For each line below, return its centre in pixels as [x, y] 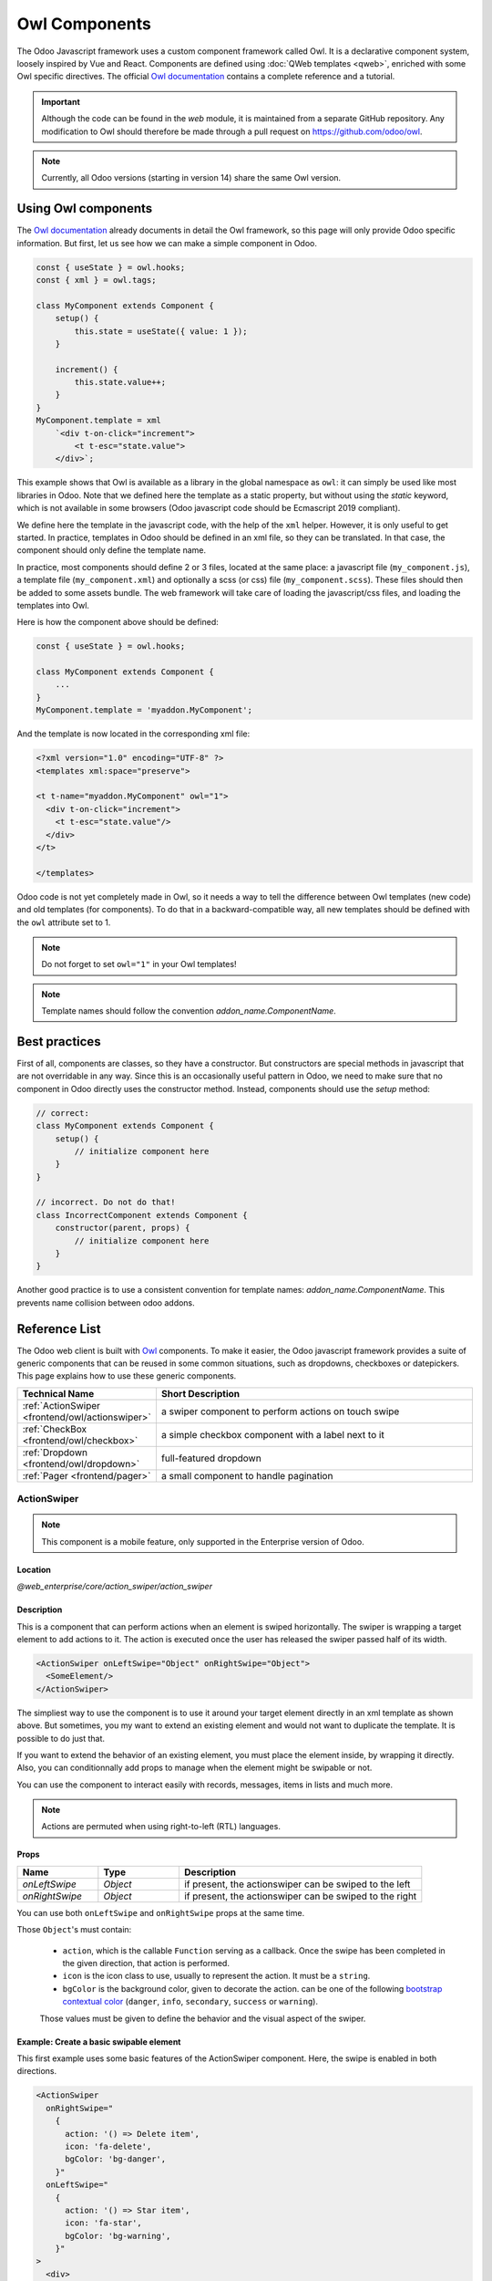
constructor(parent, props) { [123, 1228]
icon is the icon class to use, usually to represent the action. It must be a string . [216, 1976]
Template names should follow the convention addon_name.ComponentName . [189, 1011]
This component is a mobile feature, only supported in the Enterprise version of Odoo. [203, 1541]
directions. [37, 2071]
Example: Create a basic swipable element [99, 2041]
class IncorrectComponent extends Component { [142, 1215]
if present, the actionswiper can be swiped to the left [297, 1884]
